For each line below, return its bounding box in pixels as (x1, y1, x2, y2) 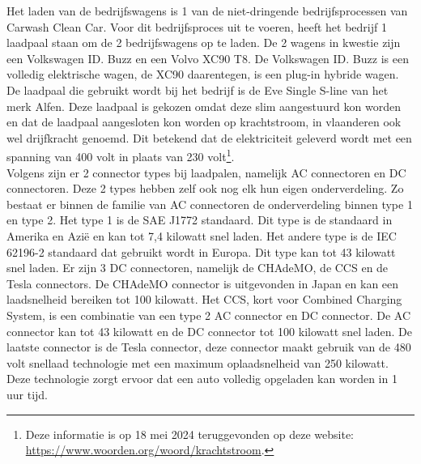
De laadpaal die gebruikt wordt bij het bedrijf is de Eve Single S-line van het (6, 81, 389, 98)
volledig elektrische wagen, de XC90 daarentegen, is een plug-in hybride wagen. (6, 66, 399, 83)
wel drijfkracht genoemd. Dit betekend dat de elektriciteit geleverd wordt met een (6, 129, 412, 146)
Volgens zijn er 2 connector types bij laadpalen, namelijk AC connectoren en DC (6, 164, 406, 181)
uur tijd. (6, 385, 49, 402)
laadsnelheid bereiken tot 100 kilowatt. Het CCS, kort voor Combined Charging (6, 291, 402, 308)
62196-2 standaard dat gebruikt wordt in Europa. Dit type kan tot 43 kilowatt (6, 243, 396, 260)
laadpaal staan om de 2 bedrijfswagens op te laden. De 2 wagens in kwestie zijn (6, 34, 401, 51)
